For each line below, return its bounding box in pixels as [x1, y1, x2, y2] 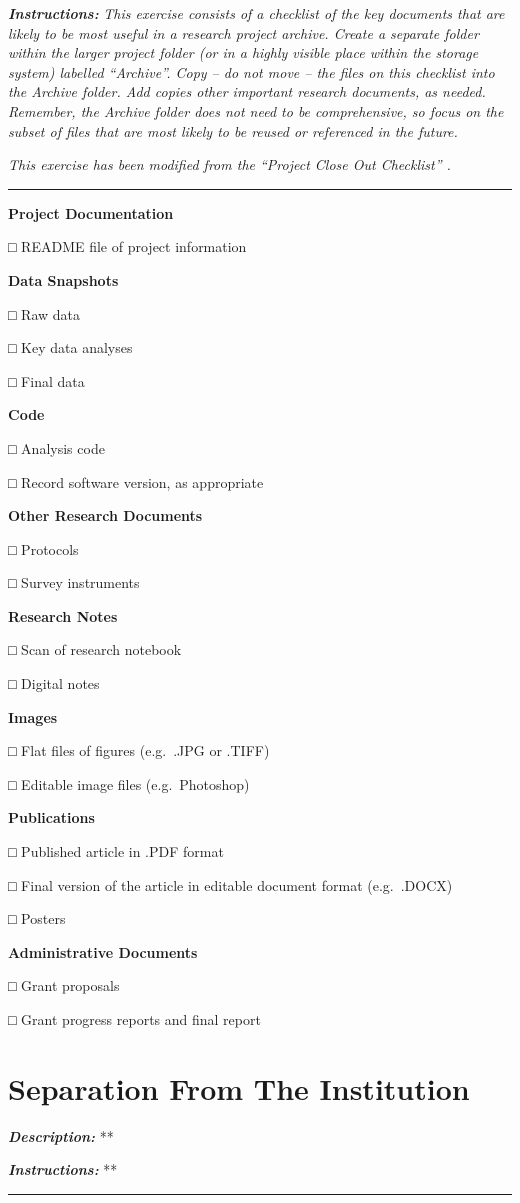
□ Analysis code [8, 437, 105, 458]
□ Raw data [8, 303, 81, 324]
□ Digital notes [8, 673, 100, 694]
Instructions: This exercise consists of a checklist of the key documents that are [8, 3, 505, 23]
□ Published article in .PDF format [8, 841, 224, 862]
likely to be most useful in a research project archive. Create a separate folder [8, 22, 479, 43]
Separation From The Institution [8, 1067, 470, 1108]
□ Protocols [8, 538, 79, 559]
